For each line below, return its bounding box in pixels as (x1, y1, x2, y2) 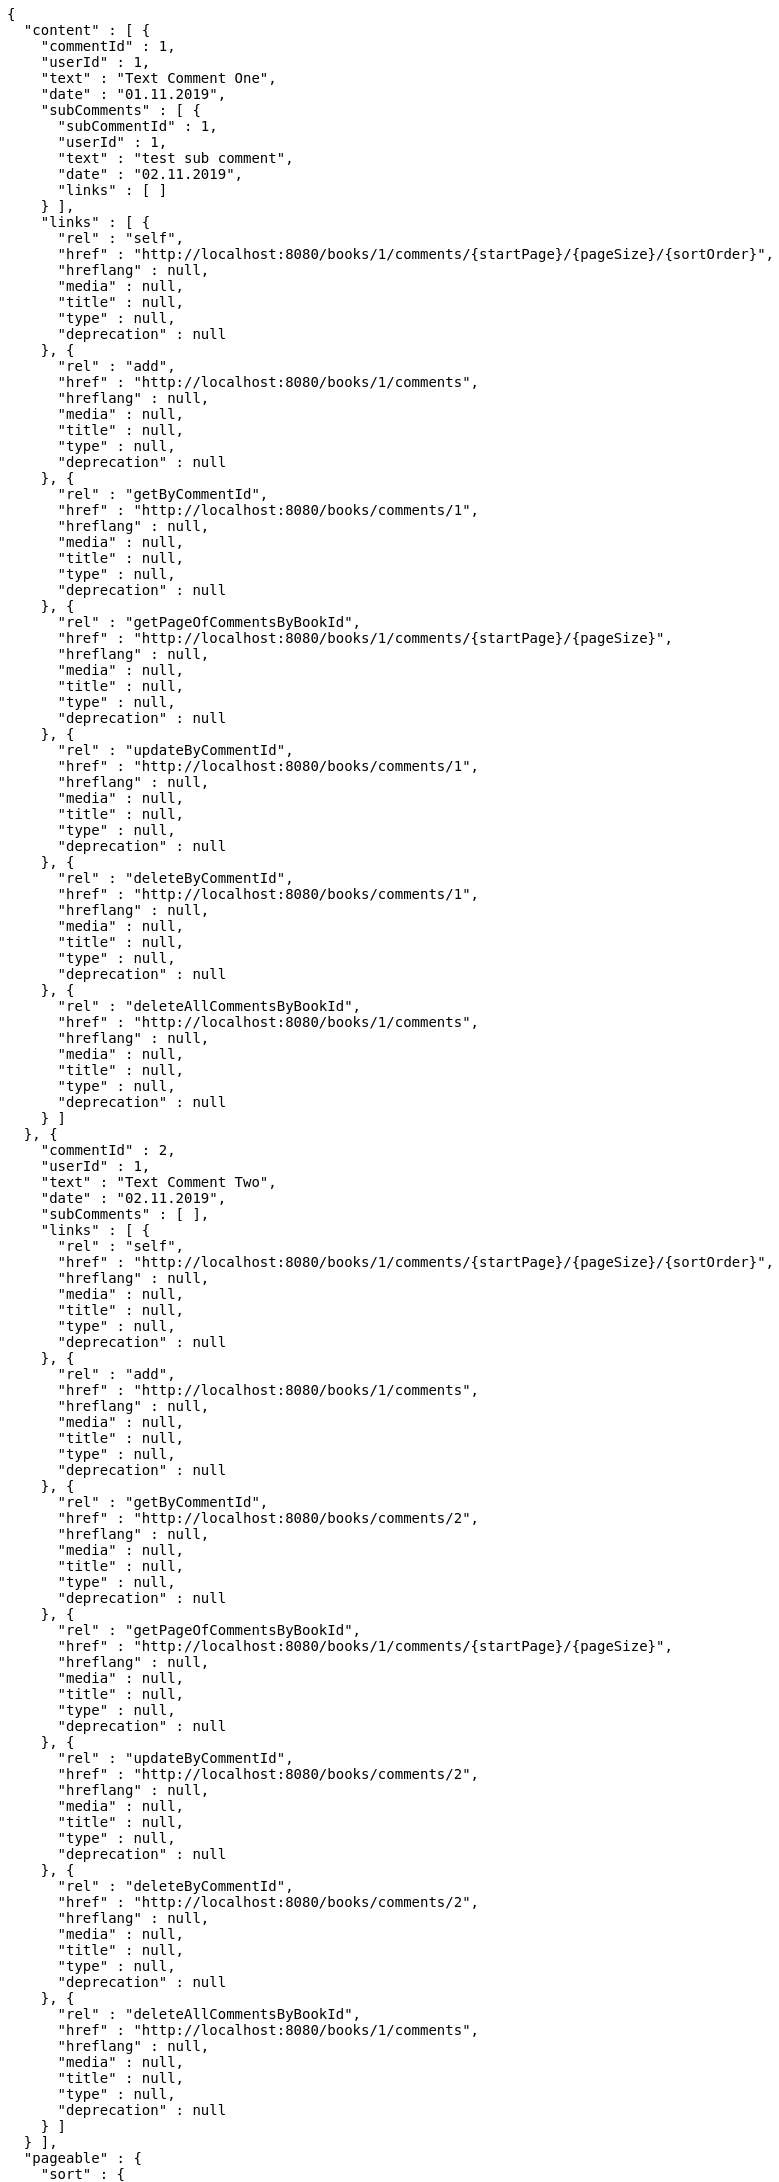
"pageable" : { (23, 2150, 142, 2166)
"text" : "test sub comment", (57, 150, 294, 166)
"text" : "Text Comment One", (40, 70, 277, 86)
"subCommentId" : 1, (57, 118, 218, 134)
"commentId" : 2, (40, 1142, 176, 1158)
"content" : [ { (23, 22, 151, 38)
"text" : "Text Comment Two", (40, 1174, 277, 1190)
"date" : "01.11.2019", (40, 86, 227, 102)
